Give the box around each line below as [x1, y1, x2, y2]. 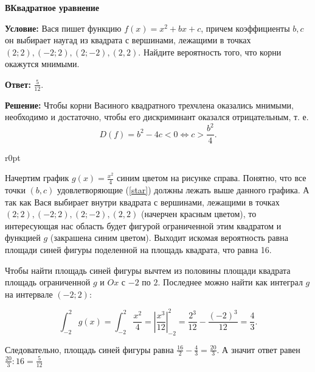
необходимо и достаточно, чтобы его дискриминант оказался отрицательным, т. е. [5, 110, 309, 123]
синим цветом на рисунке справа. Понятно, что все [117, 171, 306, 184]
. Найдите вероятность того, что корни [138, 45, 282, 58]
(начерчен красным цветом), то [140, 207, 257, 220]
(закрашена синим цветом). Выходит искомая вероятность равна [50, 231, 288, 244]
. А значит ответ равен [216, 343, 300, 356]
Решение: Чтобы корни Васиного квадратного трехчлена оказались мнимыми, [5, 98, 294, 111]
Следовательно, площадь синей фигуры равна [5, 343, 174, 356]
